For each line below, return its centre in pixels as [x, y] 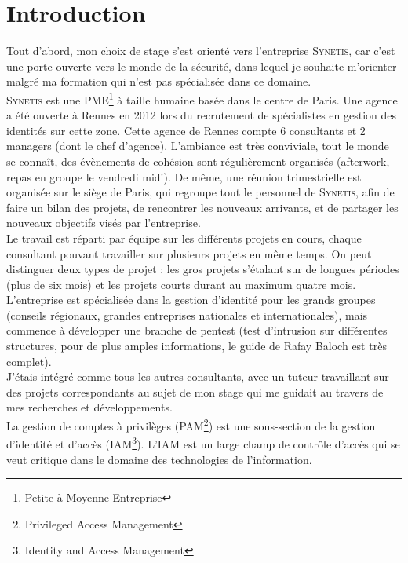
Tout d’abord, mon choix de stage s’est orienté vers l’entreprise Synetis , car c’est [201, 51]
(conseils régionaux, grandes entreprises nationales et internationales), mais [187, 314]
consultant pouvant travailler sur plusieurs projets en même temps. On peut [189, 253]
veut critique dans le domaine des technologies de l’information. [159, 459]
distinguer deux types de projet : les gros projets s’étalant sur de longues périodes [203, 269]
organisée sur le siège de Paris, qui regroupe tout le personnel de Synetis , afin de [200, 192]
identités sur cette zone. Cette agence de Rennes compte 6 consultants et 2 [186, 130]
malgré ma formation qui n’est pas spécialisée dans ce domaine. [159, 81]
